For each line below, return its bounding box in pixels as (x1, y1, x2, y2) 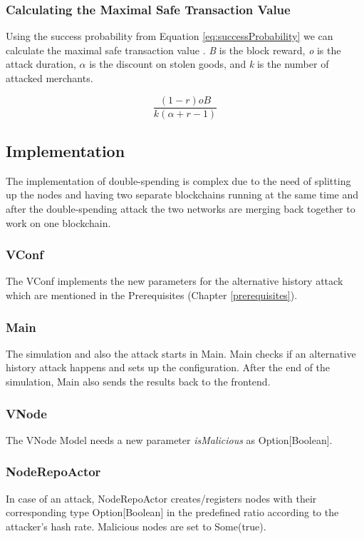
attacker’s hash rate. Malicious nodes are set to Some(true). (6, 518, 266, 533)
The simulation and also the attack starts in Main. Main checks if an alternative (6, 346, 356, 361)
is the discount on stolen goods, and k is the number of (89, 56, 329, 71)
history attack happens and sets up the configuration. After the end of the (6, 360, 331, 375)
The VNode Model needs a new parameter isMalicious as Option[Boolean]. (6, 432, 333, 447)
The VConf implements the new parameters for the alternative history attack (6, 273, 343, 288)
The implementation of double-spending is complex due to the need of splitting (6, 173, 351, 188)
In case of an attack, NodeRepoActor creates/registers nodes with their (6, 490, 317, 505)
